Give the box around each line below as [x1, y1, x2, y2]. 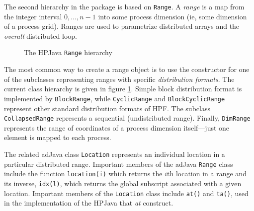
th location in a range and [167, 168, 247, 179]
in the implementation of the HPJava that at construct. [4, 198, 173, 208]
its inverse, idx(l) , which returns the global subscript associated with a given [4, 178, 242, 188]
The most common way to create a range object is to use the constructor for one [4, 64, 250, 74]
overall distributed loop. [4, 30, 77, 41]
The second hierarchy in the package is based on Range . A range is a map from [4, 1, 245, 11]
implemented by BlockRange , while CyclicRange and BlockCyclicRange [4, 93, 225, 103]
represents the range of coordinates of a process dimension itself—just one [4, 122, 230, 133]
